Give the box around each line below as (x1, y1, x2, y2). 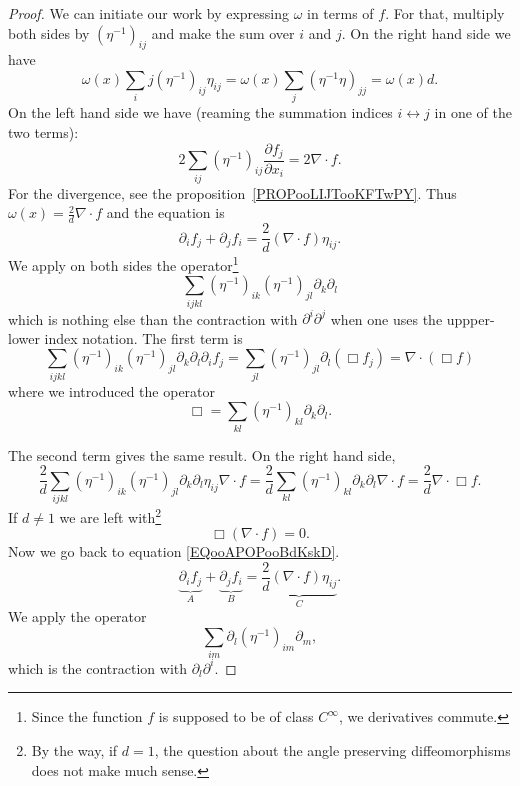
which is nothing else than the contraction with (8, 308, 298, 329)
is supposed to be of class (158, 706, 314, 727)
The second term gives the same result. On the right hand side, (8, 444, 396, 465)
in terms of (307, 3, 374, 23)
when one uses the (330, 308, 443, 329)
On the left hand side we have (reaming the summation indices (8, 102, 393, 123)
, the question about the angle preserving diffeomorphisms (154, 740, 511, 761)
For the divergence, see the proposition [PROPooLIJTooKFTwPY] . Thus (8, 182, 457, 203)
